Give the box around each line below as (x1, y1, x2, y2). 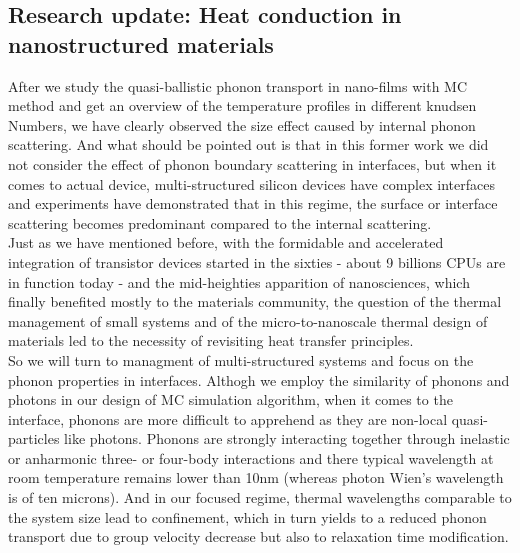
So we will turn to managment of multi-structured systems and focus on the (8, 349, 474, 370)
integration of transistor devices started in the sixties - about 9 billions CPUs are (8, 251, 506, 272)
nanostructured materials (8, 28, 274, 59)
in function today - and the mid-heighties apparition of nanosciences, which (8, 271, 470, 292)
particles (8, 428, 60, 449)
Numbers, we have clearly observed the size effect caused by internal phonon (8, 114, 476, 135)
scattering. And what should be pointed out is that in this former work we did (8, 134, 489, 155)
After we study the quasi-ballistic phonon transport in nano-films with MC (8, 75, 468, 96)
